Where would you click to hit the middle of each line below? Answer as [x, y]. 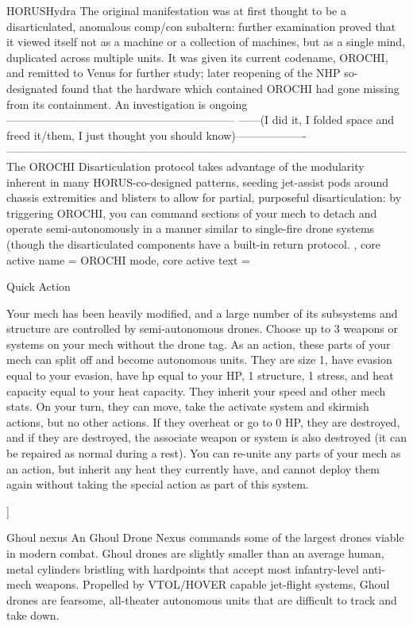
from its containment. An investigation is [106, 104]
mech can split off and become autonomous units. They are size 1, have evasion [199, 359]
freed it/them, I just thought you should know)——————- [156, 135]
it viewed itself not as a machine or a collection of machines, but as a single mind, [206, 42]
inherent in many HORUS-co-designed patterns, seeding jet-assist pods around [198, 182]
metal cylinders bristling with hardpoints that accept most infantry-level [183, 568]
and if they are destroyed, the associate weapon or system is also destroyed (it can [206, 437]
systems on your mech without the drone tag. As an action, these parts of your [199, 344]
